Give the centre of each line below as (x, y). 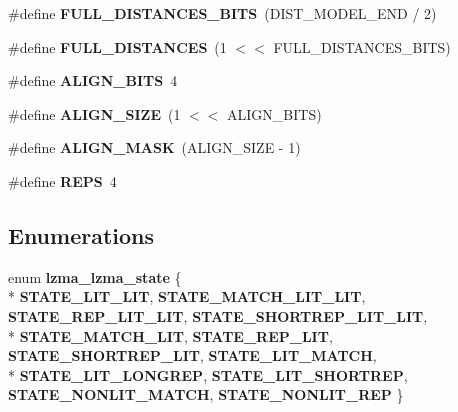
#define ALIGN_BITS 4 (93, 80)
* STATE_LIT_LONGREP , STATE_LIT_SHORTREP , (208, 374)
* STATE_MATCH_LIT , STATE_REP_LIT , (170, 335)
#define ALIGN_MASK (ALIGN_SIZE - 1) (154, 147)
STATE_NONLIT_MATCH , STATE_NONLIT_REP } (206, 394)
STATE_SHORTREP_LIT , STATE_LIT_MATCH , (192, 355)
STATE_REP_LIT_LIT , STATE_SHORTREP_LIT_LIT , (218, 315)
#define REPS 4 (62, 180)
